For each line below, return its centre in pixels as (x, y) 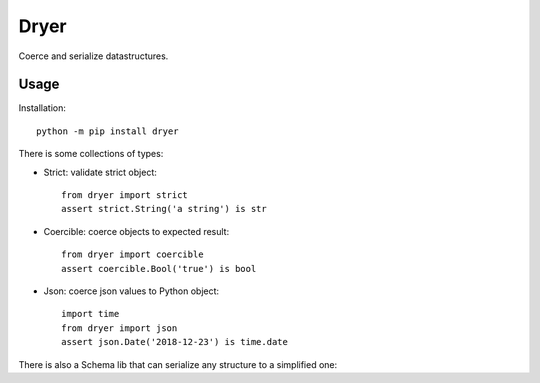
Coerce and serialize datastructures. (93, 56)
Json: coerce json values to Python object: (131, 291)
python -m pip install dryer (107, 131)
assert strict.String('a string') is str (164, 209)
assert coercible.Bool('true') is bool (159, 268)
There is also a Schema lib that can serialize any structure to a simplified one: (178, 364)
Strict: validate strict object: (100, 172)
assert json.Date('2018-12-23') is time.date (175, 342)
